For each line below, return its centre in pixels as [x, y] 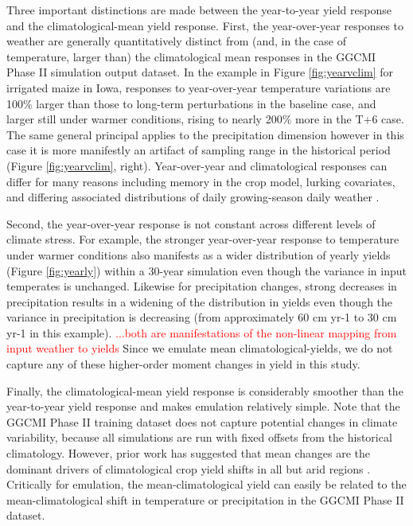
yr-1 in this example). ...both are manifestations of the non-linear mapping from [202, 332]
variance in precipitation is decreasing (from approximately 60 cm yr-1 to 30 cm [202, 317]
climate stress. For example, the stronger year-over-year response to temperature [203, 239]
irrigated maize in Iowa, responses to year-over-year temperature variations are [199, 87]
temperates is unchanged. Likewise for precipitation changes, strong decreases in [202, 286]
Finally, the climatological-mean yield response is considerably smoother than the [205, 390]
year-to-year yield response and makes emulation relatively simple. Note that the [203, 406]
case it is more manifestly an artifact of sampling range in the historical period [199, 150]
